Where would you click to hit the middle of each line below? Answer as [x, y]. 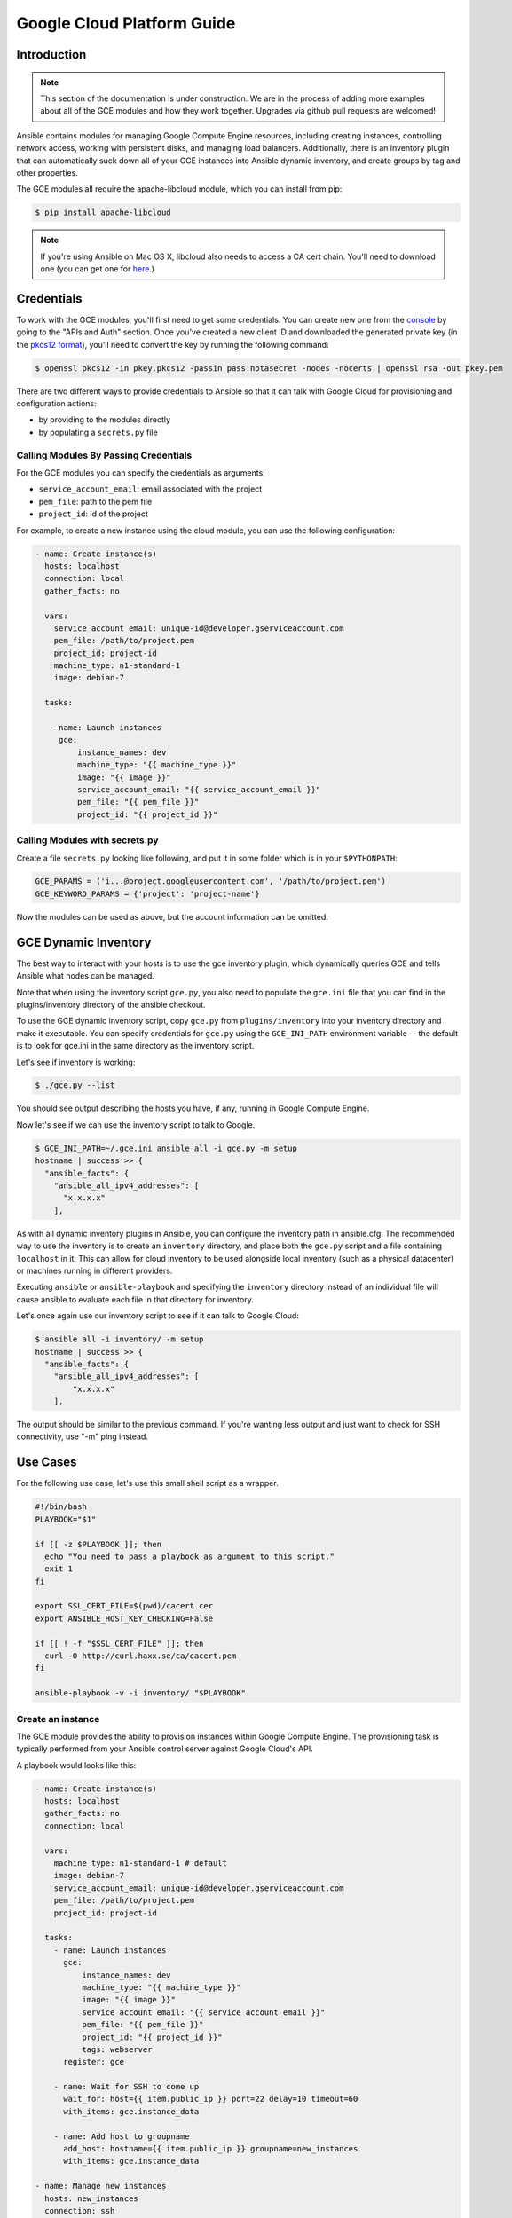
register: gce [94, 2062]
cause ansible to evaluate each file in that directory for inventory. [135, 1299]
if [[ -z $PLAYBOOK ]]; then [98, 1544]
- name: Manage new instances [101, 2186]
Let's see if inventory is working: [76, 1062]
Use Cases [47, 1463]
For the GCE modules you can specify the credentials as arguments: [141, 473]
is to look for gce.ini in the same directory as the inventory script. [135, 1046]
